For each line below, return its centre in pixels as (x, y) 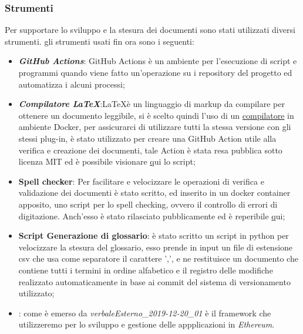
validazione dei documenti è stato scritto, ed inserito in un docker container (154, 193)
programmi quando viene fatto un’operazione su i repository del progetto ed (155, 72)
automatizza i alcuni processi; (72, 84)
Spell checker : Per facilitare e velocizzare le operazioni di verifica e (141, 181)
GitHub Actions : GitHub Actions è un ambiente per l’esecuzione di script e (158, 61)
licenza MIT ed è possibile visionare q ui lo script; (107, 161)
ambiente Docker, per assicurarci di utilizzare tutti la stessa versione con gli (155, 127)
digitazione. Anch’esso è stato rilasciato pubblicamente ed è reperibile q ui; (152, 216)
